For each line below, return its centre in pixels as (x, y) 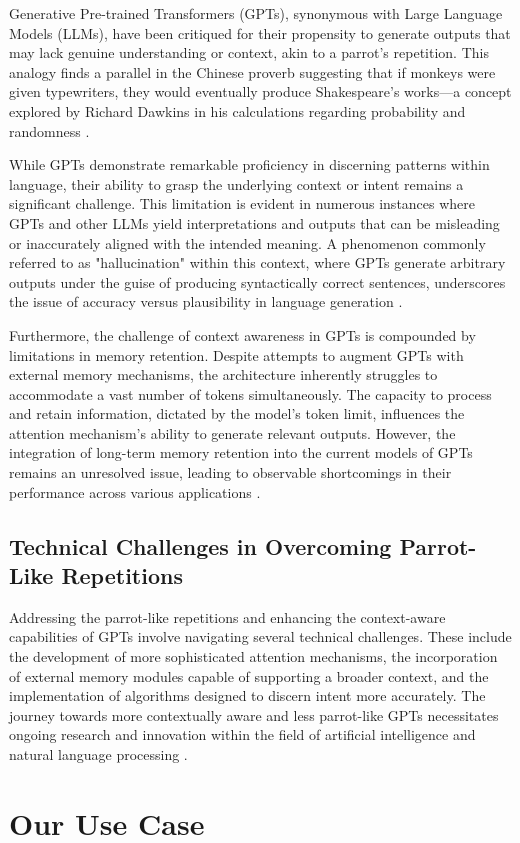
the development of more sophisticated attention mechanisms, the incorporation (253, 656)
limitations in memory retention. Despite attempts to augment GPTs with (236, 354)
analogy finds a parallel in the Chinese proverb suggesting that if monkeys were (252, 71)
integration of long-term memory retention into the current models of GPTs (241, 452)
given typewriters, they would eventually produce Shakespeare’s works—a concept (260, 91)
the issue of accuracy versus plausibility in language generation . (206, 301)
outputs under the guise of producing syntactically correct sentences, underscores (257, 281)
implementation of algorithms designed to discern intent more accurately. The (247, 695)
